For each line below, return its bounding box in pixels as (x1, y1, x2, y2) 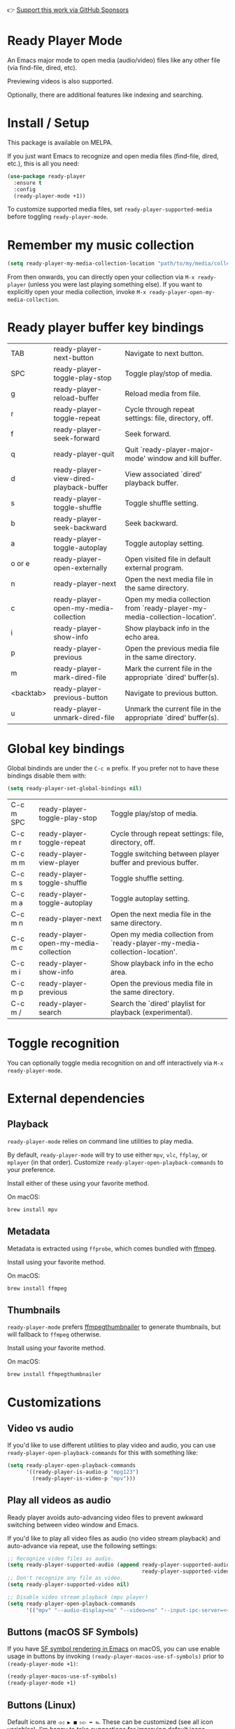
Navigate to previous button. (124, 689, 218, 698)
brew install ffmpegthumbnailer (7, 1371, 101, 1378)
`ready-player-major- (140, 445, 215, 455)
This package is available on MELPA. (7, 138, 113, 146)
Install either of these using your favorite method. (7, 1179, 150, 1187)
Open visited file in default (124, 554, 211, 564)
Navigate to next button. (124, 349, 204, 359)
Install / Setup (7, 115, 90, 131)
